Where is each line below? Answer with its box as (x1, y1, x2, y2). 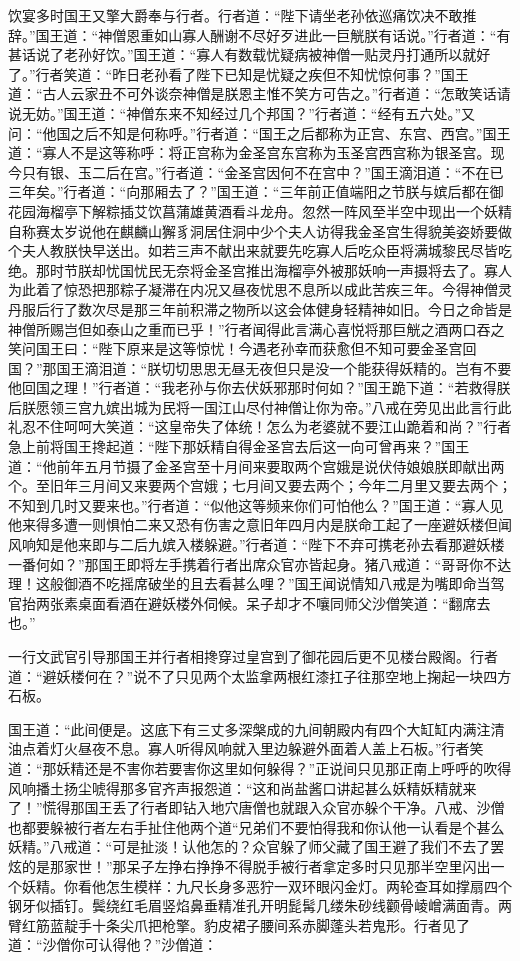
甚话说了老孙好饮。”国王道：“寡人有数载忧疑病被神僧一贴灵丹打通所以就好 (8, 44, 491, 65)
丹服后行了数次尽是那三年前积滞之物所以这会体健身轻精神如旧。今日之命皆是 (8, 298, 512, 319)
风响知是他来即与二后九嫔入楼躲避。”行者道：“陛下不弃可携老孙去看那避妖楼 (8, 534, 505, 555)
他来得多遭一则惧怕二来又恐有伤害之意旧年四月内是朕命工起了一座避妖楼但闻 (8, 514, 512, 535)
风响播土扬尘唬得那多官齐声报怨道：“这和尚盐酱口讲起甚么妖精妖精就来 (8, 777, 477, 798)
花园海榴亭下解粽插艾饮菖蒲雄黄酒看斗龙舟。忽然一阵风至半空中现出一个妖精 (8, 200, 512, 221)
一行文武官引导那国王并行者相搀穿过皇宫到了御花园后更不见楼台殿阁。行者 (8, 646, 498, 666)
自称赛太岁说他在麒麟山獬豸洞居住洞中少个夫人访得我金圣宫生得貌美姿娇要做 (8, 220, 512, 241)
